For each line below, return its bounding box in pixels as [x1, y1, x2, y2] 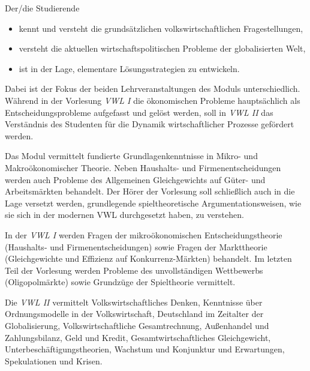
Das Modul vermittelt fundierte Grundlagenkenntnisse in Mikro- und [5, 149, 258, 162]
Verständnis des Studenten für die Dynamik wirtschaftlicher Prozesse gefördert [5, 118, 294, 130]
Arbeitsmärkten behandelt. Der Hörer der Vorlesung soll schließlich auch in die [5, 185, 295, 198]
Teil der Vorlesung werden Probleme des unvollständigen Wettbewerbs [5, 264, 263, 276]
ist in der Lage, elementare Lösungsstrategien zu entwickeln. [19, 62, 240, 74]
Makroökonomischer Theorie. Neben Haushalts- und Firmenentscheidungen [5, 161, 281, 173]
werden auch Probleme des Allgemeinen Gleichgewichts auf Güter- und [5, 173, 266, 185]
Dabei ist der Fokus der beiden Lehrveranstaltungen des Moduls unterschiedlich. [5, 82, 300, 95]
